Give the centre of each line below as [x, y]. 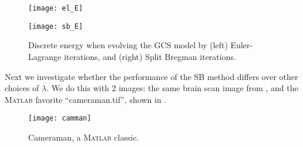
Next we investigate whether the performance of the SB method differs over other [151, 76]
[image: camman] [60, 118]
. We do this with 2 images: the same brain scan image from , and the [172, 88]
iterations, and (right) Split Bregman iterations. [150, 56]
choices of [22, 88]
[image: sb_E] [56, 26]
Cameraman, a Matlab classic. [84, 137]
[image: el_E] [56, 8]
